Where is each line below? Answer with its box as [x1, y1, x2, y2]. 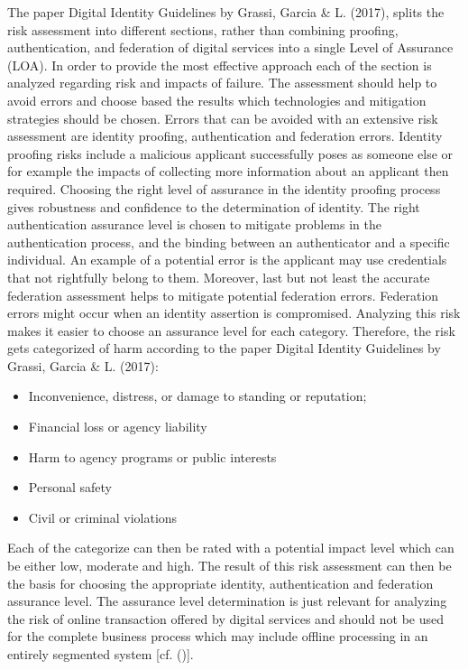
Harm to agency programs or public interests [28, 447, 277, 466]
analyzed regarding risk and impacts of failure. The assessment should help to [7, 73, 437, 92]
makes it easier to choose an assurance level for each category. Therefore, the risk [7, 321, 455, 340]
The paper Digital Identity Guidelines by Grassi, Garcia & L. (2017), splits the [7, 3, 445, 21]
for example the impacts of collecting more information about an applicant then [7, 162, 449, 181]
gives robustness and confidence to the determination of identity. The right [7, 197, 420, 216]
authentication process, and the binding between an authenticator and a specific [7, 232, 450, 251]
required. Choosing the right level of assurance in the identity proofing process [7, 179, 441, 198]
